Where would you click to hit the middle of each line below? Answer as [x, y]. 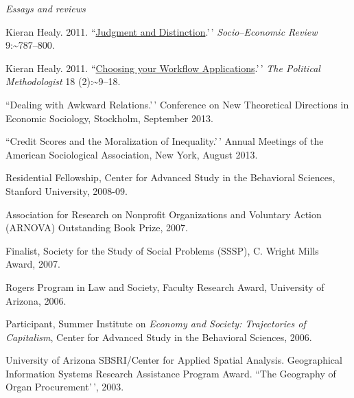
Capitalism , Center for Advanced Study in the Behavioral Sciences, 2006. [159, 337]
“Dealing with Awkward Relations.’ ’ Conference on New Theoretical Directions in [177, 104]
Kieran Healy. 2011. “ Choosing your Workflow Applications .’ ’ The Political [163, 68]
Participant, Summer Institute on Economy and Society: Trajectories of [156, 324]
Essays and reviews [46, 8]
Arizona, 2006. [36, 300]
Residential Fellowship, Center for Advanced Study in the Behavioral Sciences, [170, 177]
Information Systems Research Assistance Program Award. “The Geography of [171, 373]
